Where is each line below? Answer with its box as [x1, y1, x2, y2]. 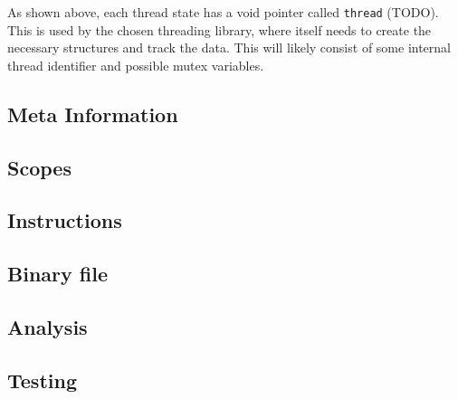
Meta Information [7, 100, 178, 128]
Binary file [7, 260, 108, 288]
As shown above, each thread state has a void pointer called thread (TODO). [7, 3, 439, 21]
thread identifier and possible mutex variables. [7, 55, 264, 74]
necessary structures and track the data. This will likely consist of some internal [7, 38, 451, 57]
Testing [7, 366, 77, 394]
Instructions [7, 206, 122, 234]
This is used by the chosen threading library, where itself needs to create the [7, 20, 432, 39]
